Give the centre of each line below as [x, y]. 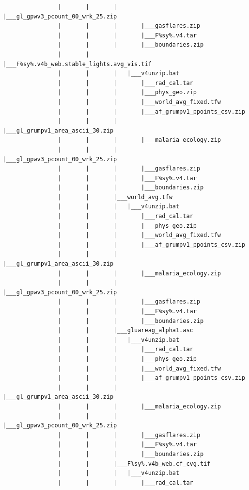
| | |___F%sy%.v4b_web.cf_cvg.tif [134, 464]
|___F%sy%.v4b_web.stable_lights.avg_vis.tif [77, 64]
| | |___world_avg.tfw [115, 197]
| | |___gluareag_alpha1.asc [125, 330]
